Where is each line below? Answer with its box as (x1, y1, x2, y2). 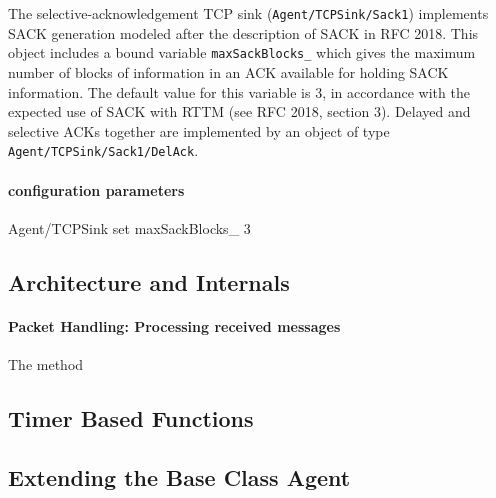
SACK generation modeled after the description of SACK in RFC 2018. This (8, 22, 479, 43)
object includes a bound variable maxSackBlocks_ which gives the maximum (8, 42, 476, 63)
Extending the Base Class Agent (8, 461, 351, 492)
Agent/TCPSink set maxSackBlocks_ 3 (8, 217, 251, 238)
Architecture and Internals (8, 266, 290, 297)
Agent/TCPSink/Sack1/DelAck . (8, 140, 199, 161)
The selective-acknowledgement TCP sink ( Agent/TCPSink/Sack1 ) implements (8, 3, 489, 23)
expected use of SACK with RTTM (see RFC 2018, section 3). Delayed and (8, 101, 471, 122)
